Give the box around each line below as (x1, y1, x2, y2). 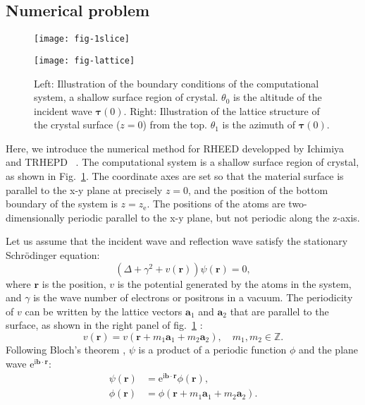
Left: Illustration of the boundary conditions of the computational (34, 75, 319, 90)
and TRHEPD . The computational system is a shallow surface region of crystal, (6, 155, 359, 169)
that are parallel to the (230, 303, 329, 318)
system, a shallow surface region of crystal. (34, 90, 218, 104)
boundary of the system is (6, 196, 118, 211)
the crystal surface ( (34, 117, 120, 132)
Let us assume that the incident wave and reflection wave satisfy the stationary (6, 234, 348, 248)
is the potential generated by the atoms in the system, (117, 276, 352, 291)
